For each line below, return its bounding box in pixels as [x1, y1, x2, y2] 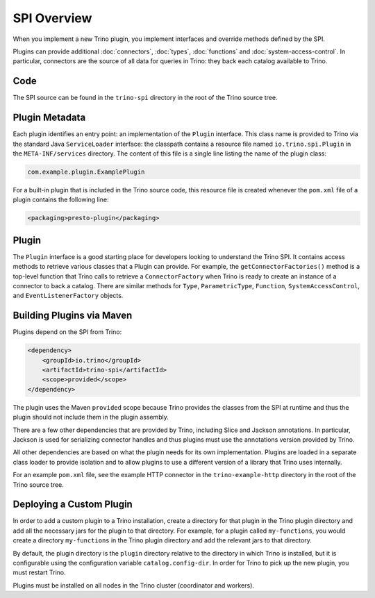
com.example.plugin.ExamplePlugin [27, 167, 145, 176]
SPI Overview [12, 10, 92, 26]
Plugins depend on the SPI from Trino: [12, 328, 122, 336]
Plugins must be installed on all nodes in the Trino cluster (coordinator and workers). [12, 581, 255, 590]
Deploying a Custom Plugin [12, 499, 133, 510]
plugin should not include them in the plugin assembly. [12, 413, 169, 422]
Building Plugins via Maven [12, 310, 133, 322]
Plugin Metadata [12, 112, 86, 124]
